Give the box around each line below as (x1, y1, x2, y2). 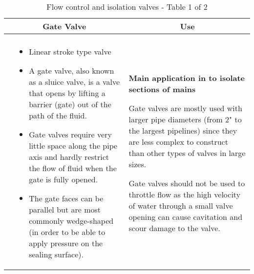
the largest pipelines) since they (128, 125, 237, 136)
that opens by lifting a (29, 87, 106, 98)
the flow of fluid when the (29, 162, 117, 174)
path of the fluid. (29, 110, 87, 121)
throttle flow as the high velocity (128, 189, 241, 200)
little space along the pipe (29, 140, 118, 151)
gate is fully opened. (29, 174, 98, 185)
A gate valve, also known (29, 65, 114, 76)
